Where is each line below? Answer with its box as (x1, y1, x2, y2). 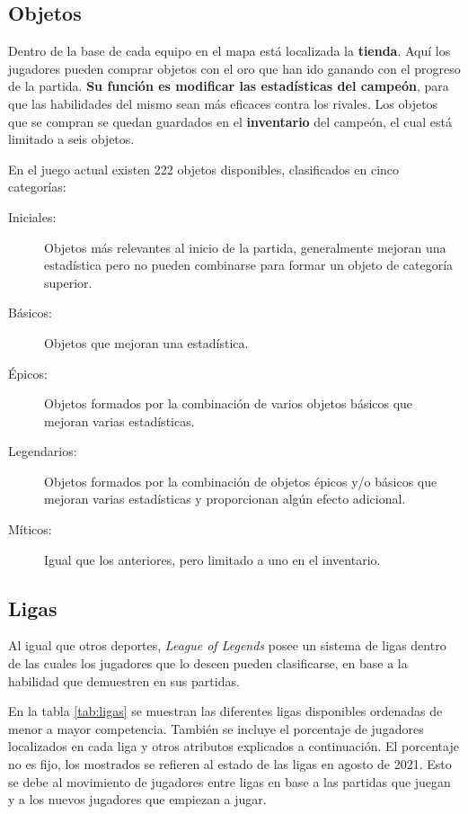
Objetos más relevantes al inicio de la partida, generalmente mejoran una (44, 237, 446, 256)
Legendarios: (8, 442, 77, 461)
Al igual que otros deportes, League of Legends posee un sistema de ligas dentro (8, 636, 446, 655)
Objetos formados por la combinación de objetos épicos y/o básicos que (44, 471, 437, 490)
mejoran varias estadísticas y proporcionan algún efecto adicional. (44, 489, 406, 508)
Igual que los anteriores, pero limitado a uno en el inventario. (44, 550, 381, 568)
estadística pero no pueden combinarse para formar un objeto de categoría (44, 255, 454, 274)
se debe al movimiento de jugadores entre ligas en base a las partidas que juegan (8, 772, 451, 791)
